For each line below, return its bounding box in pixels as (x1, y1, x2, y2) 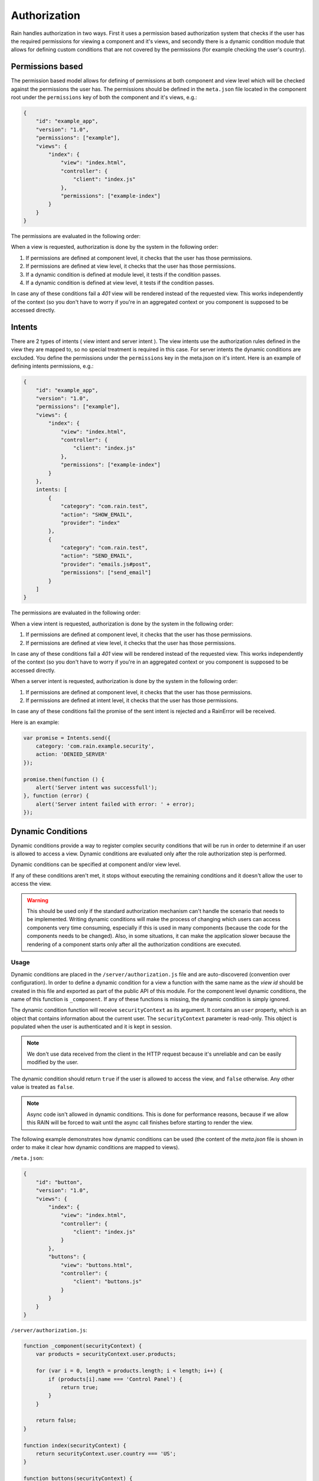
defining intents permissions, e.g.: (11, 363, 94, 370)
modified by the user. (27, 1059, 79, 1066)
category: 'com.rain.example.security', (35, 743, 155, 749)
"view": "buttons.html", (60, 1262, 133, 1268)
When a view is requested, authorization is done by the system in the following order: (11, 243, 219, 251)
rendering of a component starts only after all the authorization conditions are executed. (27, 941, 242, 948)
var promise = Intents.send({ (23, 735, 111, 741)
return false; (35, 1417, 77, 1424)
